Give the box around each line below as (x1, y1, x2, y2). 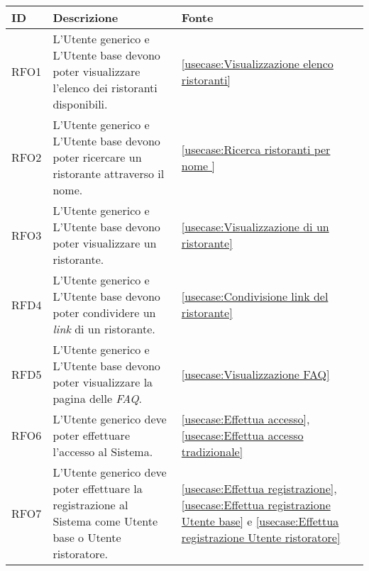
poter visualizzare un (53, 235, 157, 251)
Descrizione (53, 9, 119, 26)
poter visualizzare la (53, 374, 153, 390)
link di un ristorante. (53, 321, 155, 337)
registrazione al (53, 497, 128, 513)
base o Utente (53, 529, 121, 545)
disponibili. (53, 96, 108, 112)
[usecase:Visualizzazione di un (181, 218, 329, 235)
